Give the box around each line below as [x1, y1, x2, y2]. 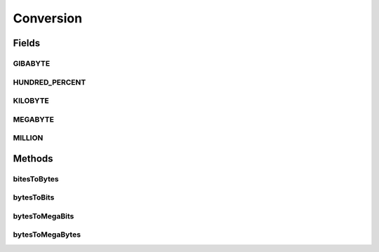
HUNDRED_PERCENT [13, 77, 86, 87]
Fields [13, 37, 41, 49]
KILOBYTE [13, 96, 49, 106]
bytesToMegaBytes [13, 230, 81, 239]
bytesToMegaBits [13, 211, 74, 220]
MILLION [13, 133, 44, 143]
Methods [13, 153, 53, 164]
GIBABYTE [13, 58, 51, 68]
